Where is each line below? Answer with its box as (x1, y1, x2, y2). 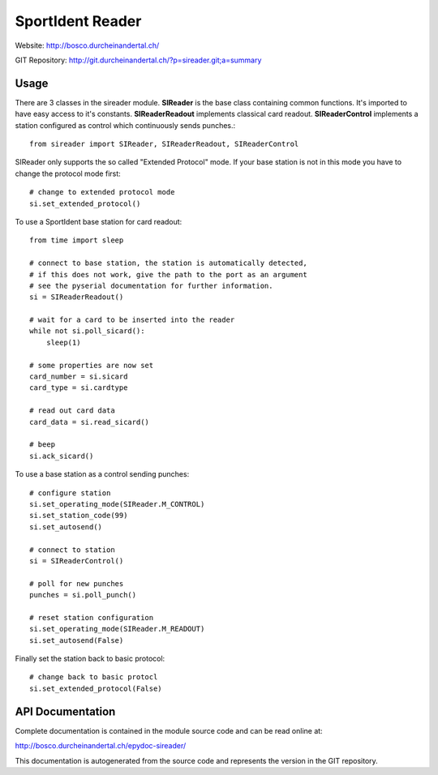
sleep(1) (45, 337, 81, 347)
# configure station (29, 488, 111, 498)
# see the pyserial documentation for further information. (29, 280, 273, 290)
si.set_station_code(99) (29, 511, 128, 520)
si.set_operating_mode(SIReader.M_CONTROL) (29, 499, 205, 508)
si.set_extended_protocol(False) (29, 683, 162, 693)
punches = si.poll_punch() (29, 590, 137, 600)
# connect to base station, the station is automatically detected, (29, 259, 307, 268)
